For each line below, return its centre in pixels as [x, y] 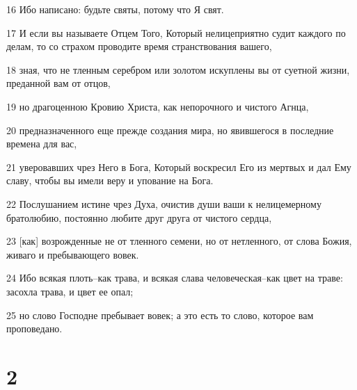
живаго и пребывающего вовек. [73, 254]
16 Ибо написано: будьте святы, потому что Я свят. [115, 9]
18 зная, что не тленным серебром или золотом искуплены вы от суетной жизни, [178, 69]
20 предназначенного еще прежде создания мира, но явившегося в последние [170, 130]
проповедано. [34, 328]
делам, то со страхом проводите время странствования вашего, [139, 46]
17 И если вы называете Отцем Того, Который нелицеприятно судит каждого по [176, 32]
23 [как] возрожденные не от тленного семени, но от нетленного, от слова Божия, [179, 241]
